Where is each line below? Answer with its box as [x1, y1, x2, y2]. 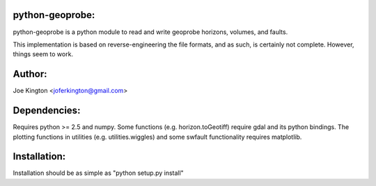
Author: [13, 68, 48, 80]
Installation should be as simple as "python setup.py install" [13, 169, 184, 177]
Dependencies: [13, 105, 81, 117]
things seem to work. [13, 50, 73, 58]
